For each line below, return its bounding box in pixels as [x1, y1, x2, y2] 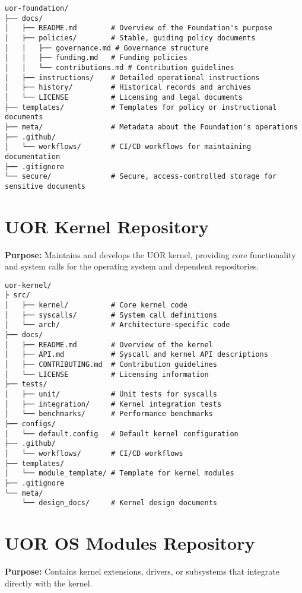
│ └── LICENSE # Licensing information [5, 370, 209, 379]
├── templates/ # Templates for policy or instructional [5, 103, 277, 112]
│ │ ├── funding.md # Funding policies [5, 53, 187, 62]
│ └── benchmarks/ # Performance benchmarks [5, 410, 213, 418]
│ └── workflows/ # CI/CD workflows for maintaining [5, 142, 252, 151]
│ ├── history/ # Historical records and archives [5, 83, 252, 92]
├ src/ [5, 291, 30, 300]
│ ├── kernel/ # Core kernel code [5, 301, 187, 310]
